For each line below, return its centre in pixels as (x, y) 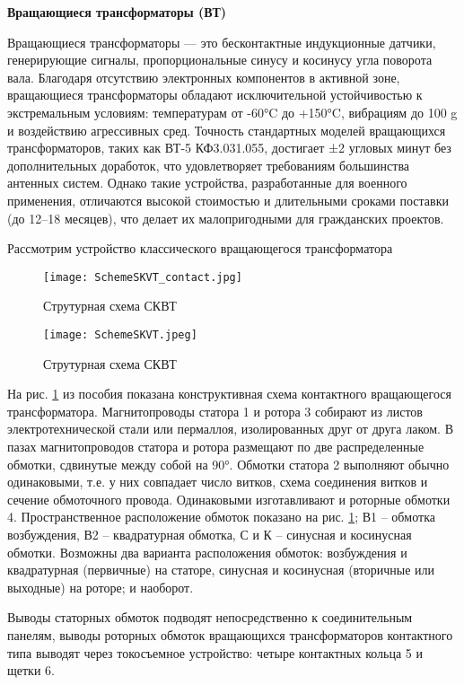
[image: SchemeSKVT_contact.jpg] (143, 277)
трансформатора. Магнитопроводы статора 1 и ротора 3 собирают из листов (215, 411)
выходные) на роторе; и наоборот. (101, 587)
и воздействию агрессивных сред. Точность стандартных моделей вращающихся (227, 130)
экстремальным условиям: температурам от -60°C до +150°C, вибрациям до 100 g (232, 112)
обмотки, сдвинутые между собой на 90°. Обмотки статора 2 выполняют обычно (228, 464)
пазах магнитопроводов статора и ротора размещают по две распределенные (216, 446)
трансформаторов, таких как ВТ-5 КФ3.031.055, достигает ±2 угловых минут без (229, 148)
